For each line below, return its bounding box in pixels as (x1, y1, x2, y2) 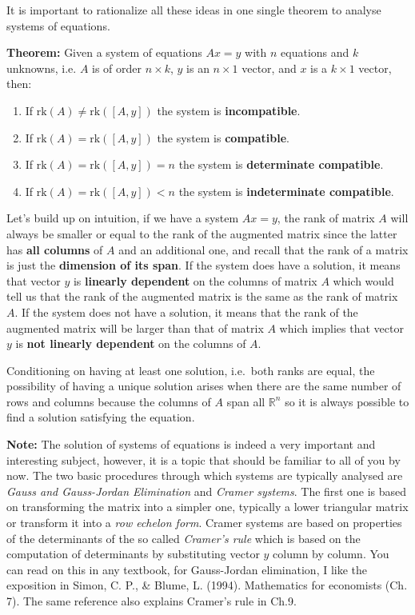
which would (333, 272, 394, 289)
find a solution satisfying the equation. (6, 409, 195, 425)
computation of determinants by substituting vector (6, 545, 260, 562)
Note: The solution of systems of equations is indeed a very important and (6, 436, 376, 453)
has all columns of (6, 241, 103, 258)
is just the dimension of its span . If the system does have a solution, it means (6, 257, 401, 274)
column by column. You (273, 545, 389, 562)
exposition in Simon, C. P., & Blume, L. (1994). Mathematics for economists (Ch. (6, 577, 408, 593)
